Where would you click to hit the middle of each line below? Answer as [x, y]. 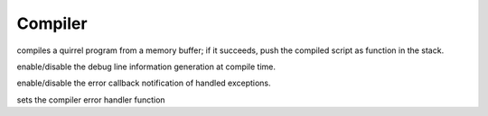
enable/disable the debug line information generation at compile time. [146, 67]
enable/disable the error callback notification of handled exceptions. [144, 83]
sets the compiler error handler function [91, 100]
